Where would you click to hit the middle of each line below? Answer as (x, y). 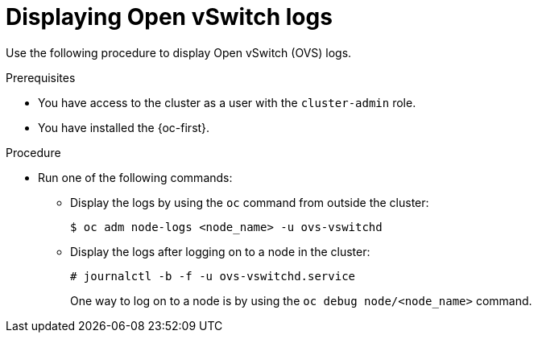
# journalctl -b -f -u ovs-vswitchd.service (213, 276)
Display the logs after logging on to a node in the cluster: (220, 251)
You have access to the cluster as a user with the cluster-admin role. (227, 102)
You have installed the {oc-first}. (124, 127)
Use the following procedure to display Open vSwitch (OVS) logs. (179, 52)
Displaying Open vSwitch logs (169, 17)
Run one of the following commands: (135, 177)
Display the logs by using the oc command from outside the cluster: (250, 202)
